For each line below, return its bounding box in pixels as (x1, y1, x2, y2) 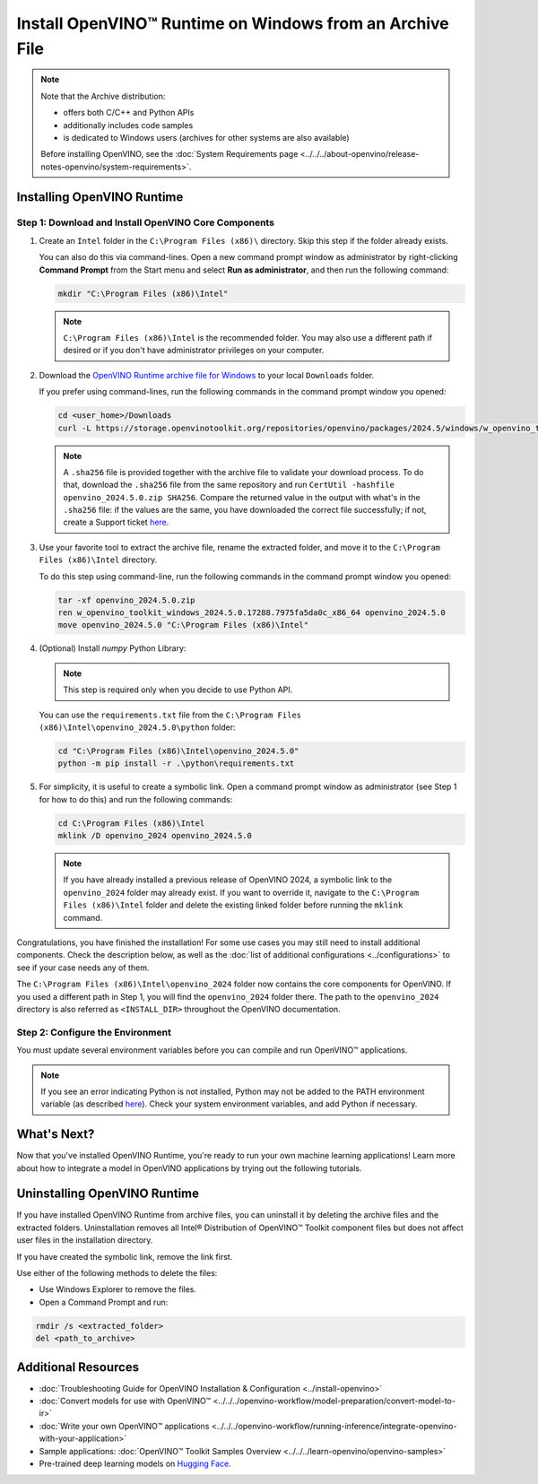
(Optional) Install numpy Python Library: (39, 643, 187, 654)
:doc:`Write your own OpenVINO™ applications (39, 1420, 210, 1431)
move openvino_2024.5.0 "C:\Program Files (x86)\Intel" (57, 620, 309, 630)
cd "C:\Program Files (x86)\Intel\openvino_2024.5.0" (57, 745, 299, 756)
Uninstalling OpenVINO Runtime (16, 1186, 200, 1202)
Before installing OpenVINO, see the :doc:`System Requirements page (40, 149, 299, 160)
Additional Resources (16, 1359, 139, 1375)
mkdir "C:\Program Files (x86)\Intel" (57, 288, 229, 299)
